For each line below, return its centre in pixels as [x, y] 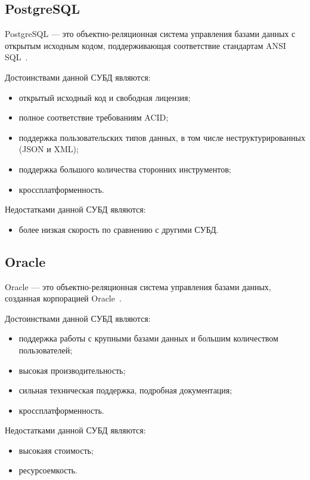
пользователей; [46, 350]
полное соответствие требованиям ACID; [94, 117]
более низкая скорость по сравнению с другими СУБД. [119, 229]
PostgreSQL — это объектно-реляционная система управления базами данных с [150, 34]
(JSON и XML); [49, 149]
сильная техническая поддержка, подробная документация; [125, 390]
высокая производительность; [72, 370]
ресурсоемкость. [48, 470]
